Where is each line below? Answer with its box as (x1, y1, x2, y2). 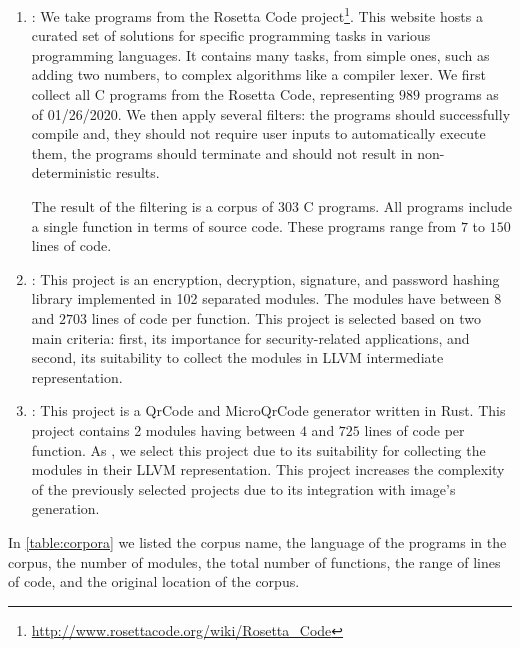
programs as (424, 84, 499, 105)
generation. (31, 498, 100, 519)
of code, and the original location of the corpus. (8, 571, 300, 592)
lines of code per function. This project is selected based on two (91, 307, 482, 328)
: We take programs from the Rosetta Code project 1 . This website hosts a (31, 3, 483, 26)
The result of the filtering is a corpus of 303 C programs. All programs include (31, 196, 512, 216)
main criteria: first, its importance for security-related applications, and (31, 327, 470, 348)
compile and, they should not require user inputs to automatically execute (31, 123, 486, 144)
